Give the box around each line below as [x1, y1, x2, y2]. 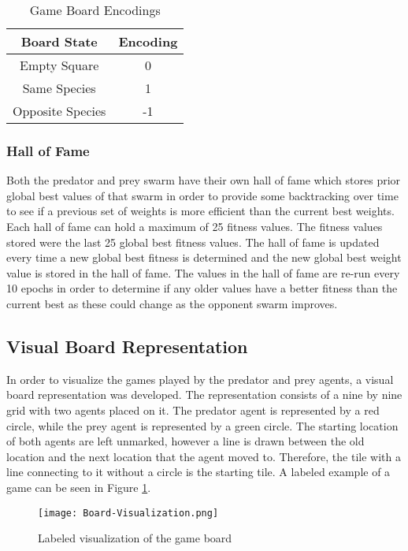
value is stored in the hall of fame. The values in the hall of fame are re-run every [6, 264, 400, 281]
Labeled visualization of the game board [38, 530, 232, 546]
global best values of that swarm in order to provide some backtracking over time [6, 187, 399, 203]
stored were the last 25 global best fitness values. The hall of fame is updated [6, 233, 380, 250]
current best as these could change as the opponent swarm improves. [6, 295, 338, 311]
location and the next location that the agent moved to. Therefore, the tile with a [6, 448, 401, 464]
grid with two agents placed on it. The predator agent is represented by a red [6, 401, 380, 418]
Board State [20, 32, 98, 50]
